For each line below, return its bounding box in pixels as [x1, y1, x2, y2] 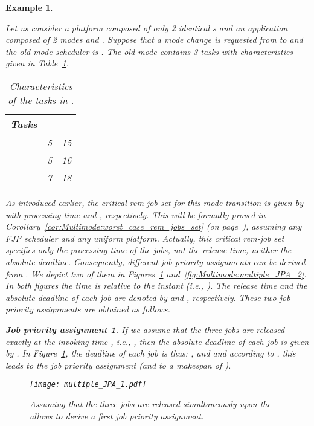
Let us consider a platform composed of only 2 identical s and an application [5, 21, 288, 34]
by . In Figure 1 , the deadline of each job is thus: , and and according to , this [5, 347, 296, 360]
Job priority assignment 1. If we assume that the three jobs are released [5, 323, 285, 335]
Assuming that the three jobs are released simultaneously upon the [30, 397, 271, 410]
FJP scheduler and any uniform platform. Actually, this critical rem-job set [5, 231, 284, 244]
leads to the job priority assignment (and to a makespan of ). [5, 358, 231, 371]
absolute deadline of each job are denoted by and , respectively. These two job [5, 291, 290, 303]
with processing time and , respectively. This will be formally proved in [5, 208, 266, 221]
